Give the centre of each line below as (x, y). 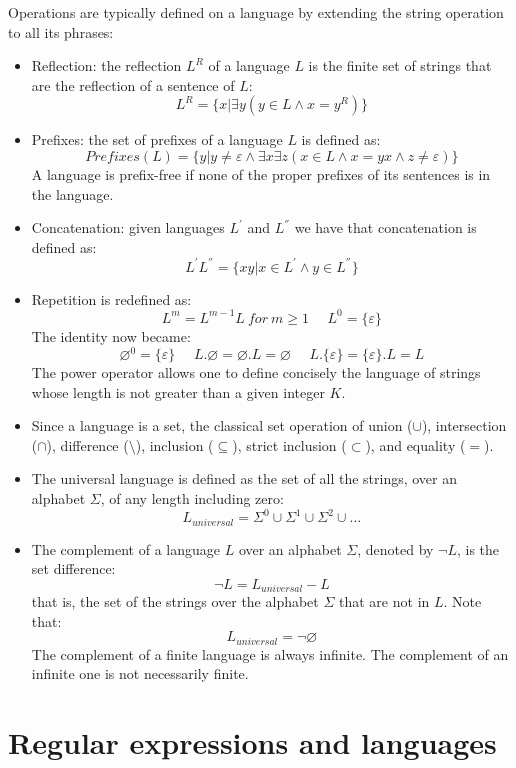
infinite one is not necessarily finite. (140, 673)
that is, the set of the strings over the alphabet (175, 601)
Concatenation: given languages (128, 227)
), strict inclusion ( (289, 444)
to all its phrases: (61, 31)
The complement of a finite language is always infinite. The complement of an (270, 653)
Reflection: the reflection (106, 65)
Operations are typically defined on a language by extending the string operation (256, 12)
